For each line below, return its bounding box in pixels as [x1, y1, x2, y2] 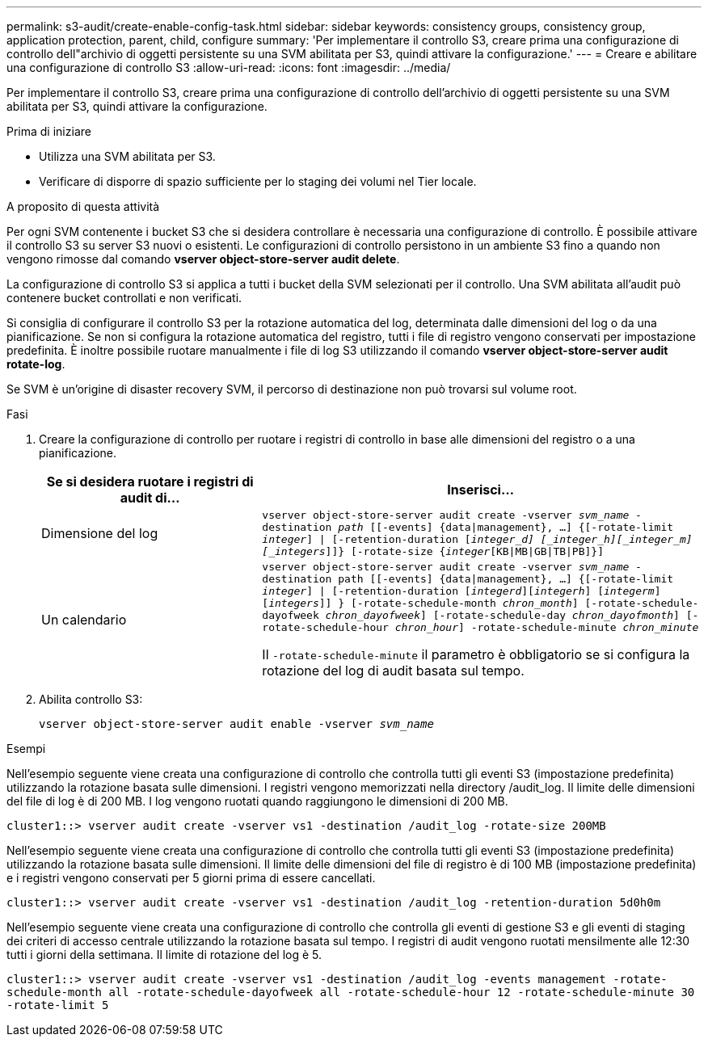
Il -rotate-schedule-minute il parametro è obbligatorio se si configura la [262, 646, 690, 662]
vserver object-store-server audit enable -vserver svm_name [39, 717, 434, 730]
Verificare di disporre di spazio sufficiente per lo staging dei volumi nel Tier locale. [39, 175, 477, 188]
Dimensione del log [41, 525, 158, 541]
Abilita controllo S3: [39, 692, 143, 706]
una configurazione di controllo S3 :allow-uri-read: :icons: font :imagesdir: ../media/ [6, 61, 451, 74]
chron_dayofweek [325, 609, 421, 621]
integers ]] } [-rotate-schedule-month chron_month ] [268, 597, 579, 609]
